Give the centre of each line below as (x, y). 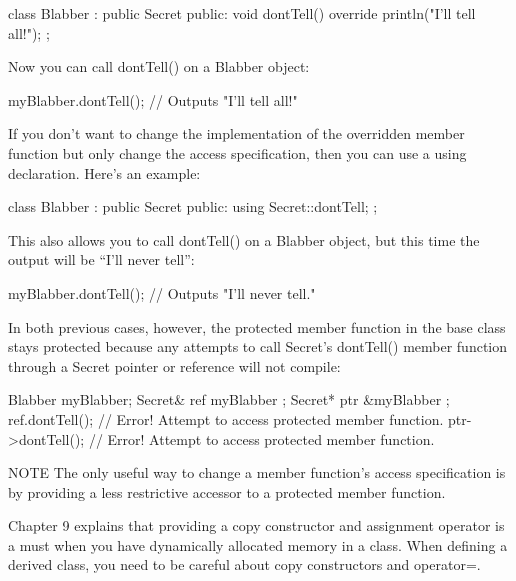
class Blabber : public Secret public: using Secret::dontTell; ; (193, 206)
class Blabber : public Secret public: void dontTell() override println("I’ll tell (242, 13)
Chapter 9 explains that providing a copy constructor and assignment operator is (256, 525)
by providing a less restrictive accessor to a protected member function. (227, 491)
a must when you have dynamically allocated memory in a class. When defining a (258, 544)
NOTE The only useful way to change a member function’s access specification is (257, 472)
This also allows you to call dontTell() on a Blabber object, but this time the (244, 239)
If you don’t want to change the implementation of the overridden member (236, 133)
